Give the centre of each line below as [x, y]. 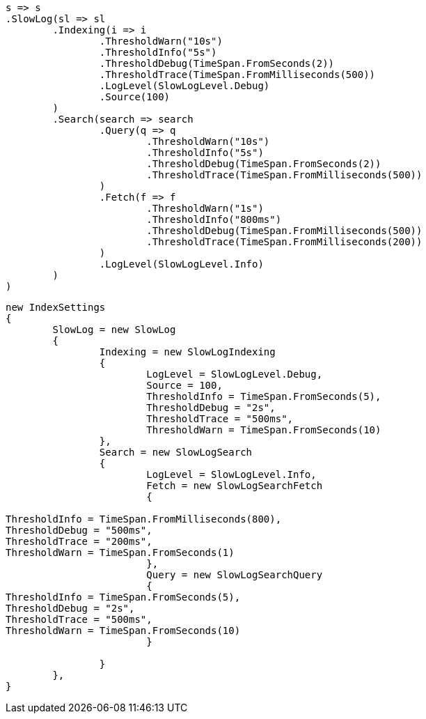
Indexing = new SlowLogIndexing [187, 352]
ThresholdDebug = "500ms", [79, 530]
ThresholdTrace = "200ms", [79, 541]
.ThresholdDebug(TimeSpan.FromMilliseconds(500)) [284, 231]
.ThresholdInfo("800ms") [214, 219]
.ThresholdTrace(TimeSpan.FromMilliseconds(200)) [284, 242]
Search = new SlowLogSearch [176, 452]
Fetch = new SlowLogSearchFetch [235, 486]
